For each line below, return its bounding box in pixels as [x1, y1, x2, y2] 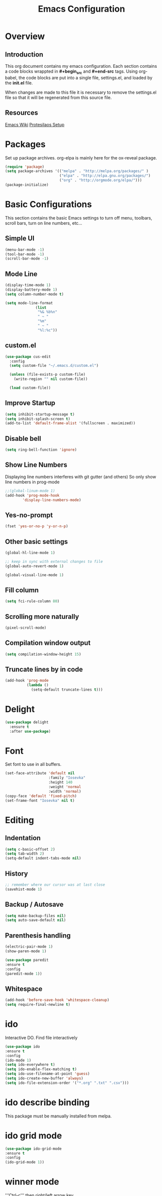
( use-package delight [5, 719, 49, 725]
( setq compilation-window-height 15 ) [5, 652, 81, 657]
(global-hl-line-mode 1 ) [5, 550, 55, 555]
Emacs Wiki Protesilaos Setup [5, 121, 65, 127]
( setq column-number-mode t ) [5, 292, 64, 297]
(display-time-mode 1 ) [5, 283, 51, 288]
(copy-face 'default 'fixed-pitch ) [5, 794, 77, 798]
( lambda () [26, 683, 49, 688]
